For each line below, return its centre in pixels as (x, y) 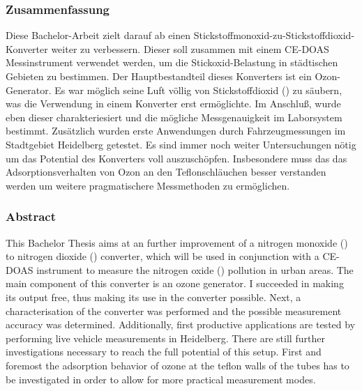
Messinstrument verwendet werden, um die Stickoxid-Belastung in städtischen (172, 62)
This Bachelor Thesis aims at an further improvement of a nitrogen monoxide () (177, 242)
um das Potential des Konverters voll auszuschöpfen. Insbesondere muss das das (176, 158)
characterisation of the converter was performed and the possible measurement (174, 310)
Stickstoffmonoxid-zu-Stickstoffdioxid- (274, 35)
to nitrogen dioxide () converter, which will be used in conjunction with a (163, 256)
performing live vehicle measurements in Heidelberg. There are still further (165, 338)
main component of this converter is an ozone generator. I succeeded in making (175, 283)
